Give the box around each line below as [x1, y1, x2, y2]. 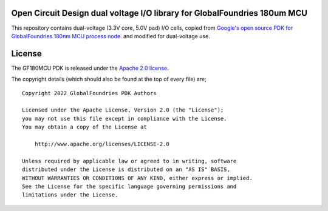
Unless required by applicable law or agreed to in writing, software [22, 158, 237, 164]
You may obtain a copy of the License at [22, 124, 147, 130]
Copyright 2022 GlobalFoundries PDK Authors [22, 90, 157, 96]
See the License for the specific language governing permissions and [22, 183, 237, 190]
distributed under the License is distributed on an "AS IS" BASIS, [22, 166, 230, 173]
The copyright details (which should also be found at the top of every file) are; [11, 76, 207, 83]
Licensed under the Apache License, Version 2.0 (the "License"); [22, 107, 224, 113]
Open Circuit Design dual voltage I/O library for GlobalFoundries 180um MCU [11, 8, 308, 18]
